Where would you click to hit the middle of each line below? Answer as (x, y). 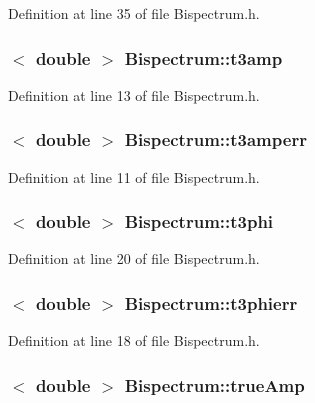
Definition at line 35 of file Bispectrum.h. (134, 13)
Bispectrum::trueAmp (214, 384)
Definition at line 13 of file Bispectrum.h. (134, 94)
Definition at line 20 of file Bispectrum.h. (134, 258)
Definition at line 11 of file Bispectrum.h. (134, 176)
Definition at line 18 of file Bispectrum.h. (134, 340)
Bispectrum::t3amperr (215, 139)
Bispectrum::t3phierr (211, 302)
